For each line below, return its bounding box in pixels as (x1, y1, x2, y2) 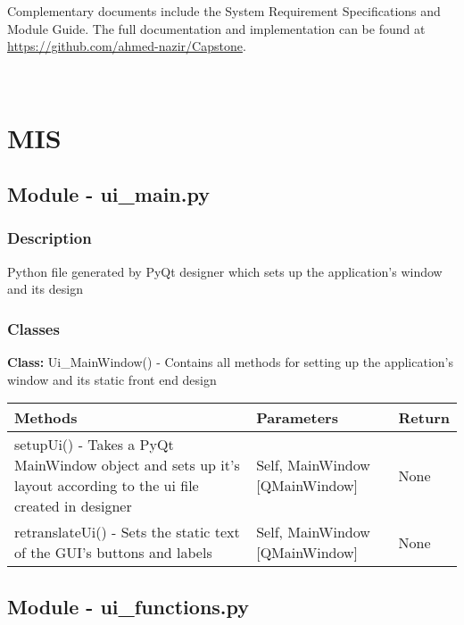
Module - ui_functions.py (7, 592, 250, 620)
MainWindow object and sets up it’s (14, 454, 240, 476)
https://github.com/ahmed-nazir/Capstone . (7, 37, 246, 55)
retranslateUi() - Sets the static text (14, 521, 240, 543)
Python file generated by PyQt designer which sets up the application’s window (7, 262, 443, 280)
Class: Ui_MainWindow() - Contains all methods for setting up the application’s (7, 353, 453, 371)
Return (398, 407, 450, 429)
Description (7, 227, 92, 249)
